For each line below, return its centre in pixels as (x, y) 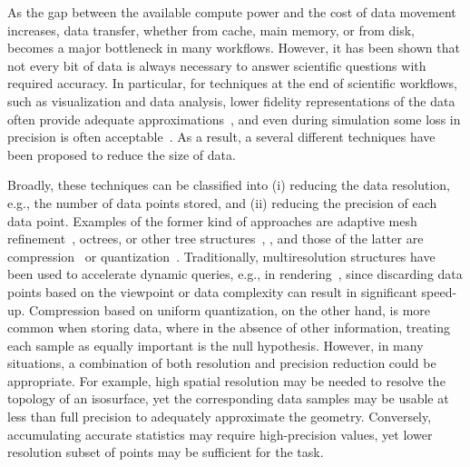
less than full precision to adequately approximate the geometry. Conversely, (220, 417)
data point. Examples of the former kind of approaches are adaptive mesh (212, 220)
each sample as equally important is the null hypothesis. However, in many (215, 345)
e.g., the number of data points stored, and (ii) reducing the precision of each (222, 202)
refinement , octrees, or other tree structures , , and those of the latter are (215, 238)
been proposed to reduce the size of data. (122, 154)
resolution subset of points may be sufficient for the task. (166, 452)
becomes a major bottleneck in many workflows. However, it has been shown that (234, 48)
